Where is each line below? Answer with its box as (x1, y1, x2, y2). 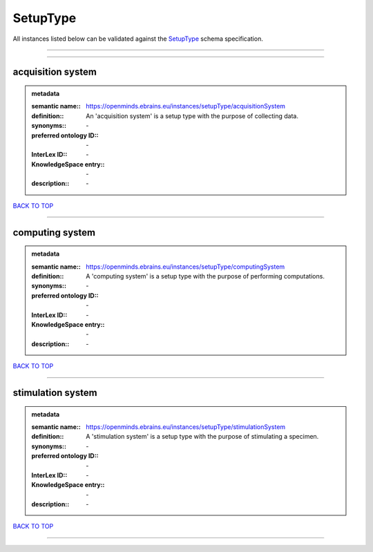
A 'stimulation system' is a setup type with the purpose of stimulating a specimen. (86, 432, 319, 441)
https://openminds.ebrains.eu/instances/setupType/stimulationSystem (86, 422, 286, 431)
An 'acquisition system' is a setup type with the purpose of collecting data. (86, 111, 298, 120)
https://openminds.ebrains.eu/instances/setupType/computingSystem (86, 263, 285, 271)
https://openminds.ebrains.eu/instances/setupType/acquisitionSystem (86, 102, 286, 111)
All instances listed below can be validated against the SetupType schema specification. (12, 35, 264, 43)
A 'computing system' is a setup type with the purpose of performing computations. (86, 272, 325, 280)
